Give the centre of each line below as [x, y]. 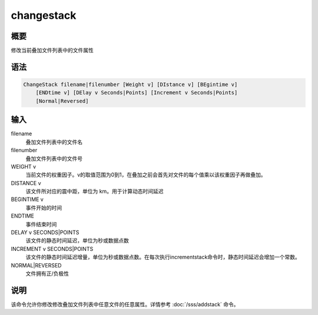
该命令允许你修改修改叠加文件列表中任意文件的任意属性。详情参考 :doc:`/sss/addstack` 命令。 [125, 304]
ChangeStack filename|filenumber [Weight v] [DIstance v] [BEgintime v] [130, 85]
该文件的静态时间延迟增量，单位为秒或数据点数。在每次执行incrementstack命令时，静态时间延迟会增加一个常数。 [163, 257]
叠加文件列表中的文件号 [54, 158]
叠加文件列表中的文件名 [54, 142]
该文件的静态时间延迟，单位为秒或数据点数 [77, 240]
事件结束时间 [41, 224]
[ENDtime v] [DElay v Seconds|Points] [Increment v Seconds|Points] [137, 93]
